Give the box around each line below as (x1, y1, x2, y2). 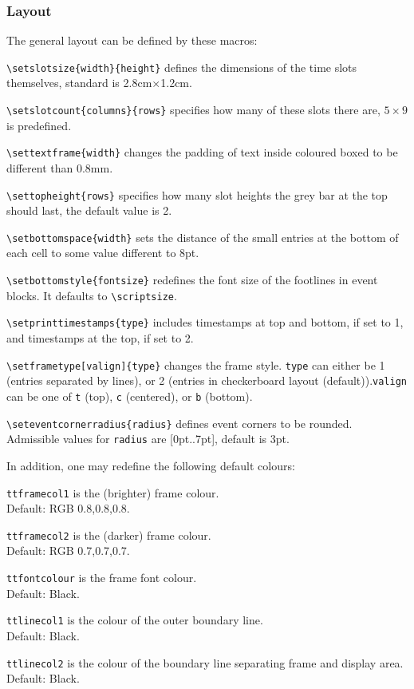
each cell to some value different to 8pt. (6, 244, 199, 261)
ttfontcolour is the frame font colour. (6, 569, 197, 585)
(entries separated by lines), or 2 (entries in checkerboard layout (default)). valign (6, 372, 407, 389)
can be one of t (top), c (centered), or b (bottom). (6, 387, 253, 404)
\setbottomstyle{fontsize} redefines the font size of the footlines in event (6, 271, 378, 288)
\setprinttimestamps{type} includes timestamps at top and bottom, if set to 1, (6, 314, 404, 331)
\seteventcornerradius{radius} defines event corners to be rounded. (6, 414, 353, 431)
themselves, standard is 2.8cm (6, 74, 152, 91)
